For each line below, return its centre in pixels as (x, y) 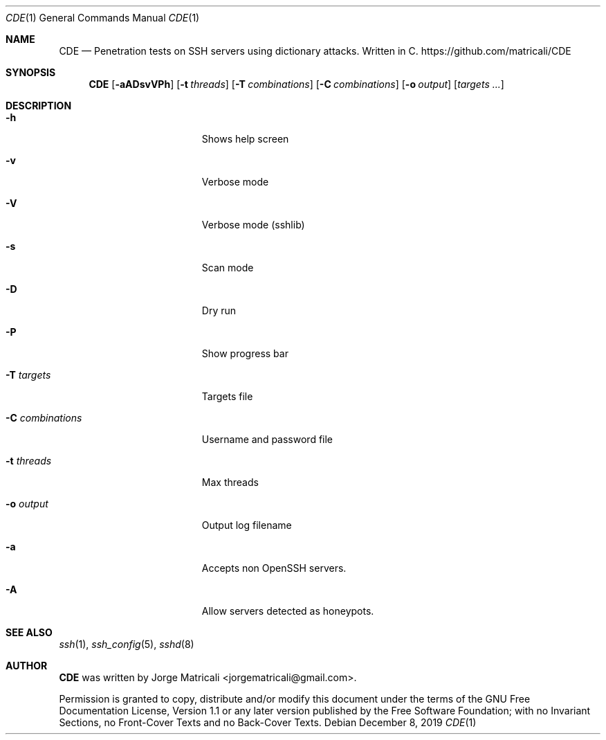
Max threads (230, 482)
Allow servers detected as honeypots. (288, 611)
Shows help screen (245, 139)
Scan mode (228, 268)
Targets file (227, 396)
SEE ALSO (29, 632)
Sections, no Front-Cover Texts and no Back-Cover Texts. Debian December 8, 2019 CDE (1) (268, 722)
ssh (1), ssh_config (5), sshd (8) (127, 644)
